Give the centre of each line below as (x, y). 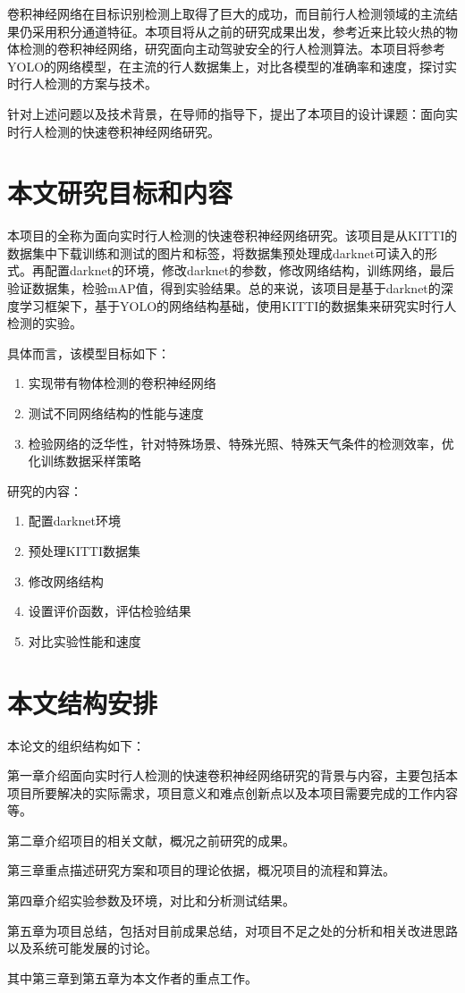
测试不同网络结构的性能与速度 (116, 413)
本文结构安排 (83, 702)
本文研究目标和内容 (120, 193)
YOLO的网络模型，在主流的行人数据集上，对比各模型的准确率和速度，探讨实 (232, 66)
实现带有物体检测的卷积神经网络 (122, 383)
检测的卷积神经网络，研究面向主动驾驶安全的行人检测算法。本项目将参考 (232, 49)
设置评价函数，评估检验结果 (110, 611)
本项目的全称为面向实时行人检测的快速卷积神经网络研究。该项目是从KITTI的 (232, 236)
